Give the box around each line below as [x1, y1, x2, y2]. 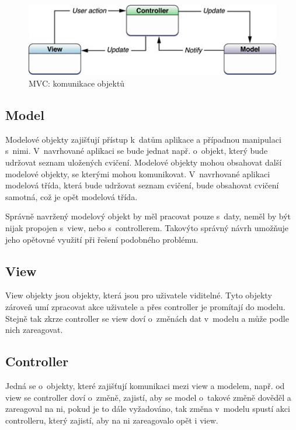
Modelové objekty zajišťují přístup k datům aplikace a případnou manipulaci [5, 133, 281, 145]
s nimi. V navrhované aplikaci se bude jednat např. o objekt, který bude [5, 145, 268, 157]
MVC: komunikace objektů [29, 77, 125, 90]
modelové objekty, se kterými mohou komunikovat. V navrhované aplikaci [5, 167, 270, 180]
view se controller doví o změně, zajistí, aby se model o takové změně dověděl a [5, 391, 291, 403]
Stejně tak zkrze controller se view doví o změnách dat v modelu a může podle [5, 312, 289, 324]
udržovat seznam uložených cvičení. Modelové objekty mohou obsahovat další [5, 156, 282, 168]
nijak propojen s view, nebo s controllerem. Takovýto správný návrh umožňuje [5, 222, 289, 233]
